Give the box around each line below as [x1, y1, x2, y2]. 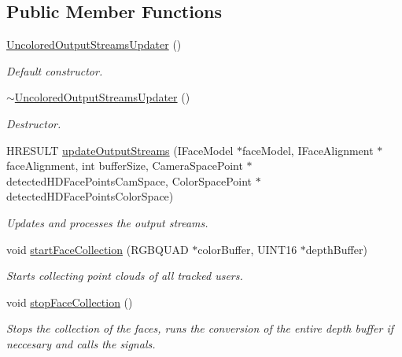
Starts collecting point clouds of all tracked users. [6, 267, 243, 284]
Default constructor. [6, 62, 103, 79]
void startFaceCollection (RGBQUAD [6, 241, 189, 257]
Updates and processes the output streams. [6, 214, 208, 230]
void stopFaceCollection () [6, 293, 133, 310]
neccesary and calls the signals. [6, 335, 156, 351]
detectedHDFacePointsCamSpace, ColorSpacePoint [6, 172, 253, 189]
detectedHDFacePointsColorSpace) [6, 188, 174, 204]
